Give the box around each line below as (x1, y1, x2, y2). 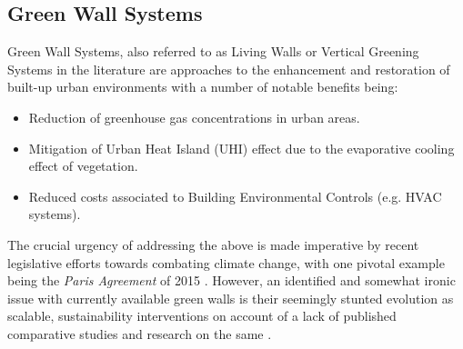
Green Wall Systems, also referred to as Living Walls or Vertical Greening (7, 42, 419, 61)
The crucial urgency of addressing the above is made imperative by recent (7, 234, 419, 254)
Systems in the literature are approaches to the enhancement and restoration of (7, 59, 450, 78)
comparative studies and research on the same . (7, 324, 272, 343)
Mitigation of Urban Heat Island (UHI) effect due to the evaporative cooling (28, 138, 455, 157)
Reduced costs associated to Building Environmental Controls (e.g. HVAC (28, 186, 442, 205)
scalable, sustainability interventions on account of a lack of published (7, 306, 397, 325)
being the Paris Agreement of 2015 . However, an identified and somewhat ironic (7, 271, 456, 290)
